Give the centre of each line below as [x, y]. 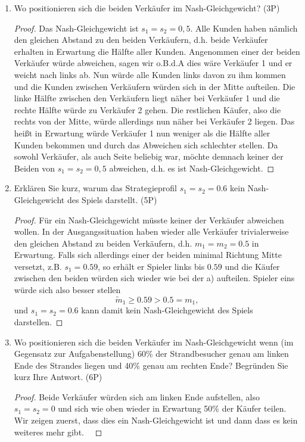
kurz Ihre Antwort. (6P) [58, 377]
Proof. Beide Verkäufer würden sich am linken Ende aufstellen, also [137, 396]
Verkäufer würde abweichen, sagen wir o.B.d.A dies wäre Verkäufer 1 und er [153, 63]
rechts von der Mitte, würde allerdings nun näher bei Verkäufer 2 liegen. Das [154, 121]
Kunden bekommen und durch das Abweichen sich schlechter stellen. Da [146, 144]
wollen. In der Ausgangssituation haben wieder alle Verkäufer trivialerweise [151, 231]
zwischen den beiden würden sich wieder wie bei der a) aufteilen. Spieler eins [154, 278]
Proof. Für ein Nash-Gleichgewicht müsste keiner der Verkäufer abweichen [149, 220]
